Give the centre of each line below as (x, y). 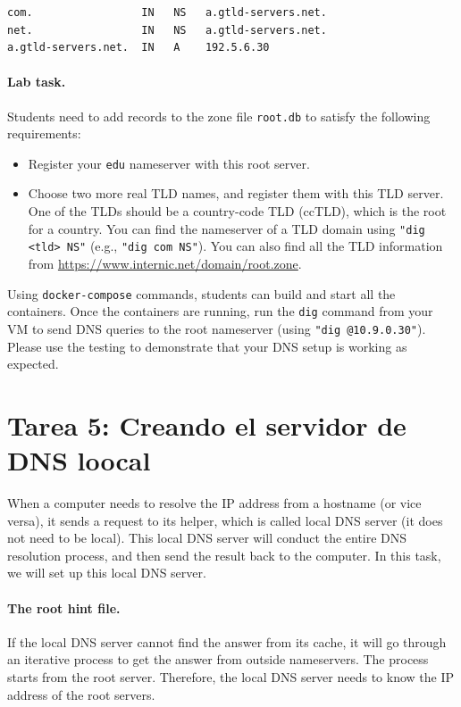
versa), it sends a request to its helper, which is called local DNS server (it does (225, 520)
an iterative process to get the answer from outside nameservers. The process (218, 659)
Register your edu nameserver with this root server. (169, 163)
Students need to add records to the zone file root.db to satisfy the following (219, 116)
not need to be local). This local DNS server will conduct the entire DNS (207, 538)
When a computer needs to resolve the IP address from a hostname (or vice (214, 503)
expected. (33, 364)
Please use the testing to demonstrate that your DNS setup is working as (207, 346)
